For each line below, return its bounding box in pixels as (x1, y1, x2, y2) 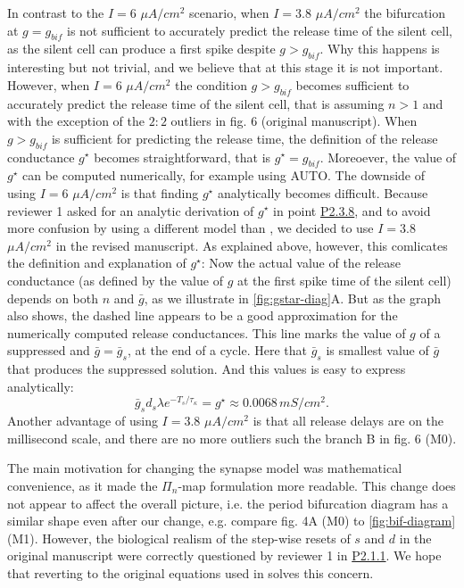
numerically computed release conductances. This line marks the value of (7, 323, 406, 342)
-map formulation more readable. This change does (178, 476, 456, 494)
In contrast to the (7, 4, 104, 21)
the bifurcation (364, 4, 446, 21)
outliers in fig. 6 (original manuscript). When (170, 112, 418, 130)
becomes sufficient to (295, 75, 410, 94)
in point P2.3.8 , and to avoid (273, 201, 431, 219)
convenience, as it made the (7, 476, 158, 494)
